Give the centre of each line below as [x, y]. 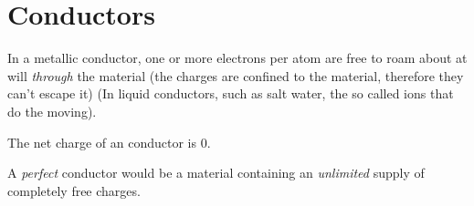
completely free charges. [74, 190]
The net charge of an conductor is [102, 142]
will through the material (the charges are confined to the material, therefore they [236, 75]
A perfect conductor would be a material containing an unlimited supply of [216, 173]
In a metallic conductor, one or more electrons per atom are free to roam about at [237, 58]
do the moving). [52, 111]
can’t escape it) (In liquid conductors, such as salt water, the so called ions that [231, 93]
